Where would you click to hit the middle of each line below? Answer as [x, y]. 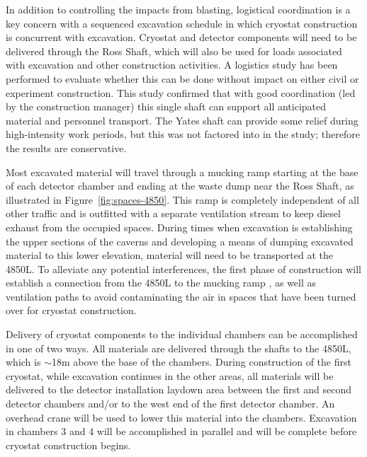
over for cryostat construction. [71, 310]
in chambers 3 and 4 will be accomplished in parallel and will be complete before [181, 431]
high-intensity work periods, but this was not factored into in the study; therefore [183, 134]
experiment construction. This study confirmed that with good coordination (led [181, 92]
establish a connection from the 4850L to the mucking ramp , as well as [161, 283]
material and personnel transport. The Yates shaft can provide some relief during [182, 120]
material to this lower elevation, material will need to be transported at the [169, 255]
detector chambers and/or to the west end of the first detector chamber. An [170, 404]
